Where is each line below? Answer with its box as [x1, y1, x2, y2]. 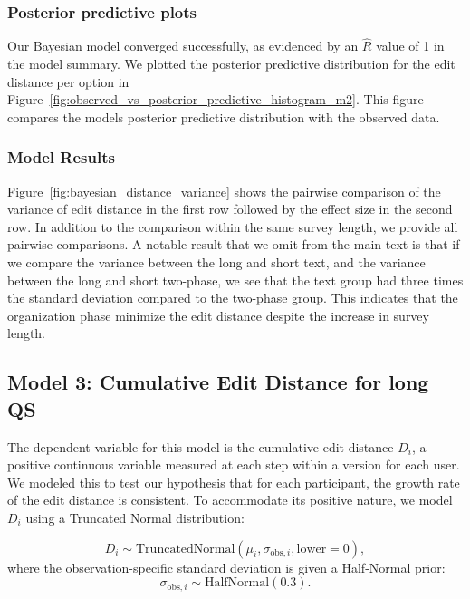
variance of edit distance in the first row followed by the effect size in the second [7, 199, 453, 218]
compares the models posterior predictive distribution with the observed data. [7, 107, 440, 126]
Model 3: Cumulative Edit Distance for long [7, 368, 429, 396]
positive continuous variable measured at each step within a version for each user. [7, 455, 460, 474]
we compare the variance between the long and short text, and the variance [7, 253, 426, 271]
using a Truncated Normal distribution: [25, 507, 245, 527]
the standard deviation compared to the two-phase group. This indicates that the [7, 288, 458, 307]
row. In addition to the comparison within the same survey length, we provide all [7, 217, 458, 236]
